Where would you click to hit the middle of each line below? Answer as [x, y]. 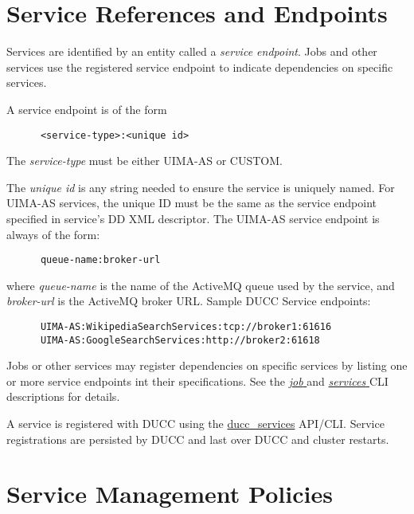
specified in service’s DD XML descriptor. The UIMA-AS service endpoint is [193, 218]
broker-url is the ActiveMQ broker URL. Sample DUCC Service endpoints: [189, 301]
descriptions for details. [63, 396]
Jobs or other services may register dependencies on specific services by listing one [207, 365]
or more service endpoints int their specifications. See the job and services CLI [197, 381]
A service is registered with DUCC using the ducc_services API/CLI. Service [195, 424]
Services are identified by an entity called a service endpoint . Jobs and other [192, 51]
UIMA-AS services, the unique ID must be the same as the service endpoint [192, 203]
